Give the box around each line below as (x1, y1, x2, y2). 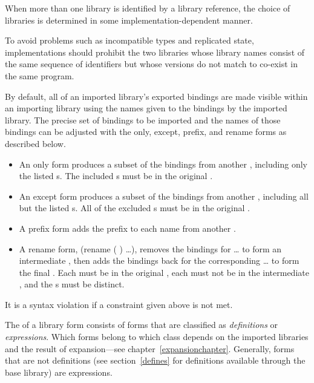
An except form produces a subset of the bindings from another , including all (19, 189, 309, 202)
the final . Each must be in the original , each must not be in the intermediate (19, 266, 309, 278)
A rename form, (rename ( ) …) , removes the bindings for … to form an (19, 242, 282, 255)
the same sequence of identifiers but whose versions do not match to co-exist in (5, 57, 298, 70)
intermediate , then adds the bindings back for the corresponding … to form (19, 254, 299, 267)
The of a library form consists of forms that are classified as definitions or (5, 318, 278, 331)
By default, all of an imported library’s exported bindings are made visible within (5, 90, 308, 102)
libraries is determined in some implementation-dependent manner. (5, 13, 253, 26)
